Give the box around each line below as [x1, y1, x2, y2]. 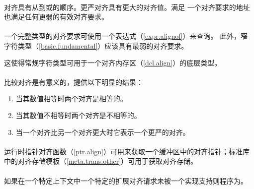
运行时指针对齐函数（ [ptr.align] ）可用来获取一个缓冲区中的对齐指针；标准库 [4, 146, 250, 156]
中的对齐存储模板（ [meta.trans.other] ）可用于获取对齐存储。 [4, 156, 198, 166]
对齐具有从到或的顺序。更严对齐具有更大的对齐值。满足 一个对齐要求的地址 [4, 1, 250, 12]
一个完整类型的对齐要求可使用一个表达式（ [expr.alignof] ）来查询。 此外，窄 [4, 31, 248, 41]
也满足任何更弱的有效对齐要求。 [4, 11, 108, 22]
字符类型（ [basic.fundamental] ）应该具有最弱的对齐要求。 [4, 40, 188, 51]
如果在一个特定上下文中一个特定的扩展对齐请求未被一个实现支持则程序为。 [4, 175, 248, 186]
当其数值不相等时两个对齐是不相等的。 [15, 110, 141, 120]
